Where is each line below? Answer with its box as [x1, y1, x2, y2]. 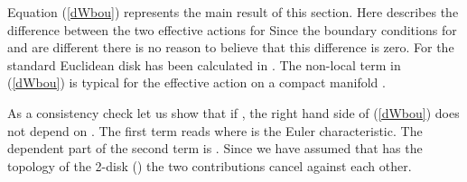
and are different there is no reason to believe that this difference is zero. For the [7, 38, 454, 57]
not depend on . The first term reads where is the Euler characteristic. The [7, 121, 423, 140]
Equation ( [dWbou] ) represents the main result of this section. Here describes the [7, 3, 459, 21]
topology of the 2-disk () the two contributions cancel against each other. [7, 156, 412, 175]
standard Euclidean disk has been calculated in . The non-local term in [7, 55, 401, 74]
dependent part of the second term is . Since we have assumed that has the [7, 139, 423, 158]
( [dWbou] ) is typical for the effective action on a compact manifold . [7, 73, 386, 92]
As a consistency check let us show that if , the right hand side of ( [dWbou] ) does [7, 103, 460, 122]
